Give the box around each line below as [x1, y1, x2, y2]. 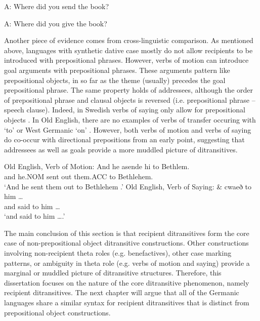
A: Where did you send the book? [4, 1, 109, 11]
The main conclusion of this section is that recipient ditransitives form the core [4, 227, 249, 238]
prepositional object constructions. [4, 307, 111, 317]
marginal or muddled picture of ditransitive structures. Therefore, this [4, 267, 222, 278]
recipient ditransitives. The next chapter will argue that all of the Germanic [4, 287, 239, 298]
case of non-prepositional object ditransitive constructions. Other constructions [4, 237, 249, 248]
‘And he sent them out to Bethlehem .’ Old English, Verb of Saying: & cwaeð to [4, 181, 252, 191]
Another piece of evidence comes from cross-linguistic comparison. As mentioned [4, 35, 253, 46]
